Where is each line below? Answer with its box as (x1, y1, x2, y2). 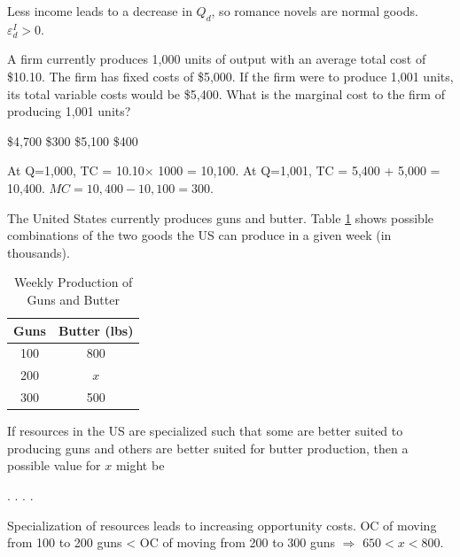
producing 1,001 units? (7, 102, 131, 120)
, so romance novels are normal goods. (211, 2, 418, 19)
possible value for (7, 456, 101, 475)
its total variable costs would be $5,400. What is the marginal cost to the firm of (7, 84, 445, 103)
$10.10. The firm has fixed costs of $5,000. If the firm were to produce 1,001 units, (7, 66, 454, 85)
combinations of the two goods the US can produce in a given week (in (7, 226, 392, 244)
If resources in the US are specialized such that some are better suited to (7, 422, 403, 440)
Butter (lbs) (58, 321, 134, 339)
